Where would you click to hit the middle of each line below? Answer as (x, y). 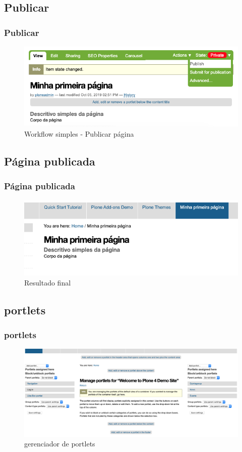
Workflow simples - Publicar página (79, 133)
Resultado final (48, 282)
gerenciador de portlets (60, 444)
